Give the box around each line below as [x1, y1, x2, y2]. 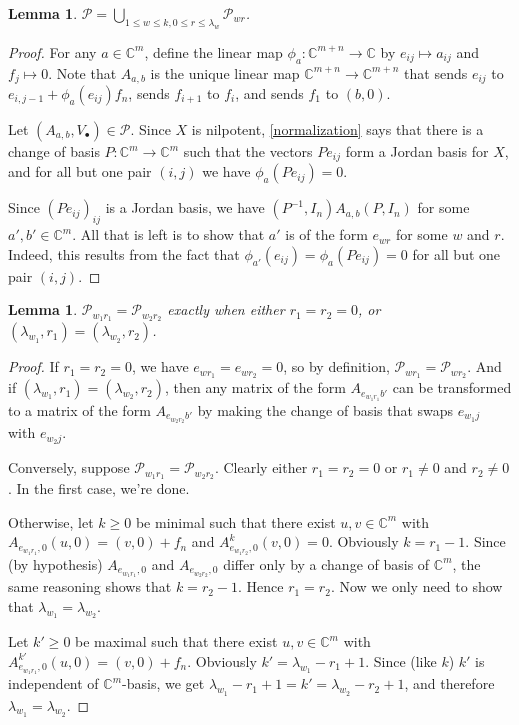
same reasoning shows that [8, 576, 172, 597]
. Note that [48, 62, 117, 83]
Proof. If [8, 356, 59, 377]
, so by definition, [283, 356, 390, 377]
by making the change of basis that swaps [197, 399, 454, 420]
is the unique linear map [150, 62, 300, 83]
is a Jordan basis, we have [105, 197, 265, 218]
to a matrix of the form [8, 399, 151, 420]
